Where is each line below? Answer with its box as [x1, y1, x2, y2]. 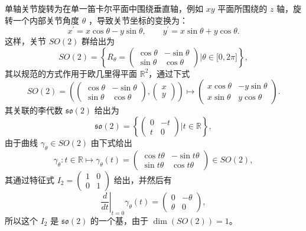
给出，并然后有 [113, 173, 172, 186]
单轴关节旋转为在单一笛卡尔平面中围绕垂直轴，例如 [5, 2, 203, 14]
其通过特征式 [5, 173, 54, 186]
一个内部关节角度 [12, 14, 79, 26]
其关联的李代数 [5, 104, 63, 116]
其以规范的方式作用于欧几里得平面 [5, 67, 137, 79]
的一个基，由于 [90, 214, 149, 226]
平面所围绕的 [217, 2, 268, 14]
